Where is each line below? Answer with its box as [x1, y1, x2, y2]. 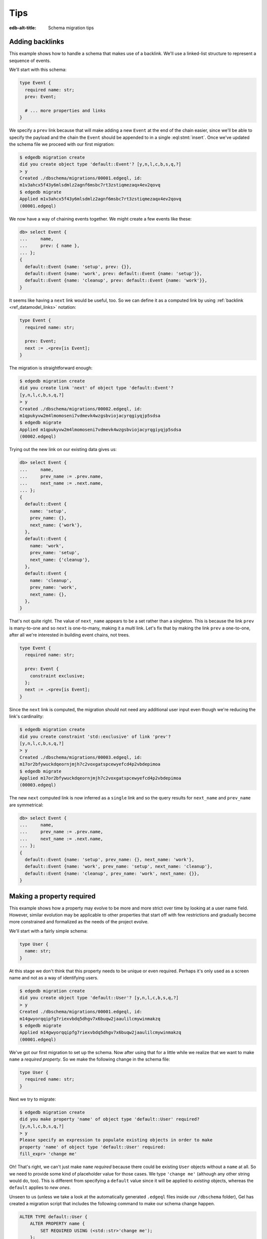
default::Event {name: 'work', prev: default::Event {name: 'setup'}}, [25, 271, 202, 276]
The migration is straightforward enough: [9, 365, 93, 371]
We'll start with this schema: [9, 67, 67, 73]
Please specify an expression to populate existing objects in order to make [19, 1137, 213, 1143]
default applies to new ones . [9, 1184, 71, 1190]
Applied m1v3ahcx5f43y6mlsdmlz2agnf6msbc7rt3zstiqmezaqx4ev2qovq [19, 196, 181, 202]
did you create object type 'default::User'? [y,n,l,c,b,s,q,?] [19, 995, 179, 1001]
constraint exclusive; [30, 673, 85, 678]
